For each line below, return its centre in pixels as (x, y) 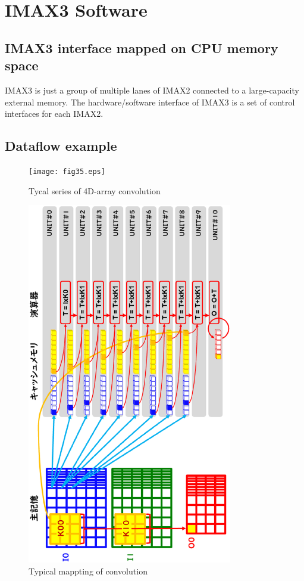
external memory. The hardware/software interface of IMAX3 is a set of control (150, 102)
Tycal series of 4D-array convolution (95, 190)
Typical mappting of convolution (88, 571)
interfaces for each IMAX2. (54, 114)
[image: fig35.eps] (67, 171)
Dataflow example (61, 146)
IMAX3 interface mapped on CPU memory (142, 47)
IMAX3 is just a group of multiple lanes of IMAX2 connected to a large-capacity (152, 90)
